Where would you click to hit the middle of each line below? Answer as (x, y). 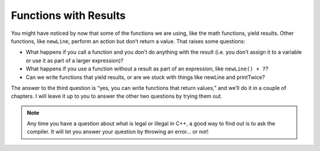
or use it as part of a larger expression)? (75, 60)
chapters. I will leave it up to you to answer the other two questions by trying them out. (116, 96)
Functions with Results (68, 15)
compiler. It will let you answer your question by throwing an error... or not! (118, 132)
